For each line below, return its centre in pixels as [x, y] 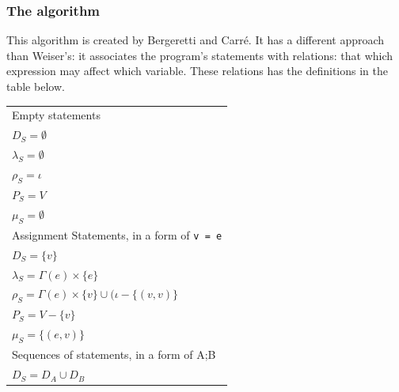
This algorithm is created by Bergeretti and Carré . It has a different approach [196, 40]
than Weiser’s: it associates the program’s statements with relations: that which [200, 55]
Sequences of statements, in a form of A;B [114, 354]
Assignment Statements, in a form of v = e [117, 234]
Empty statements [56, 115]
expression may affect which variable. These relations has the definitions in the [197, 71]
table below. [36, 86]
